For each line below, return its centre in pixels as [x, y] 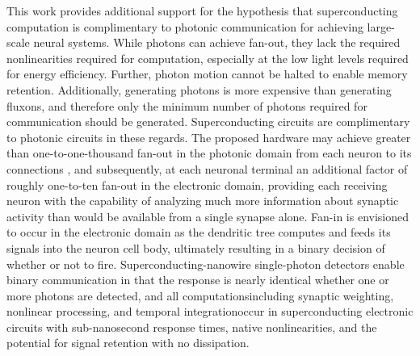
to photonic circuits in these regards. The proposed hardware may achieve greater [209, 137]
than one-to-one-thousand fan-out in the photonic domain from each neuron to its [209, 153]
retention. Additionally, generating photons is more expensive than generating [199, 89]
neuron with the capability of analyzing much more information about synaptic [203, 201]
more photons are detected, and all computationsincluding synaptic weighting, [200, 295]
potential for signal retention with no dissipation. [128, 343]
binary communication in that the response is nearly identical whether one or [198, 280]
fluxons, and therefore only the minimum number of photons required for [187, 105]
